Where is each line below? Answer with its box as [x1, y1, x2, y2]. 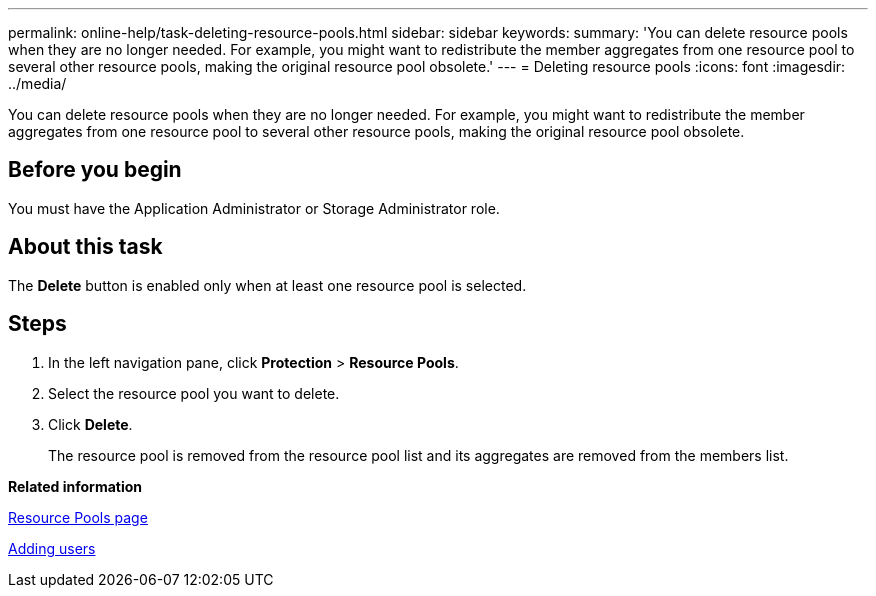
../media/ [8, 75, 67, 92]
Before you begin [8, 157, 182, 183]
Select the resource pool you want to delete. [48, 384, 340, 402]
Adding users [8, 539, 96, 557]
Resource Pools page [8, 508, 148, 526]
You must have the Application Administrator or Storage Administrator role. [8, 199, 500, 217]
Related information [8, 477, 143, 495]
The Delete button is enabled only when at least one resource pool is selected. [8, 276, 527, 294]
